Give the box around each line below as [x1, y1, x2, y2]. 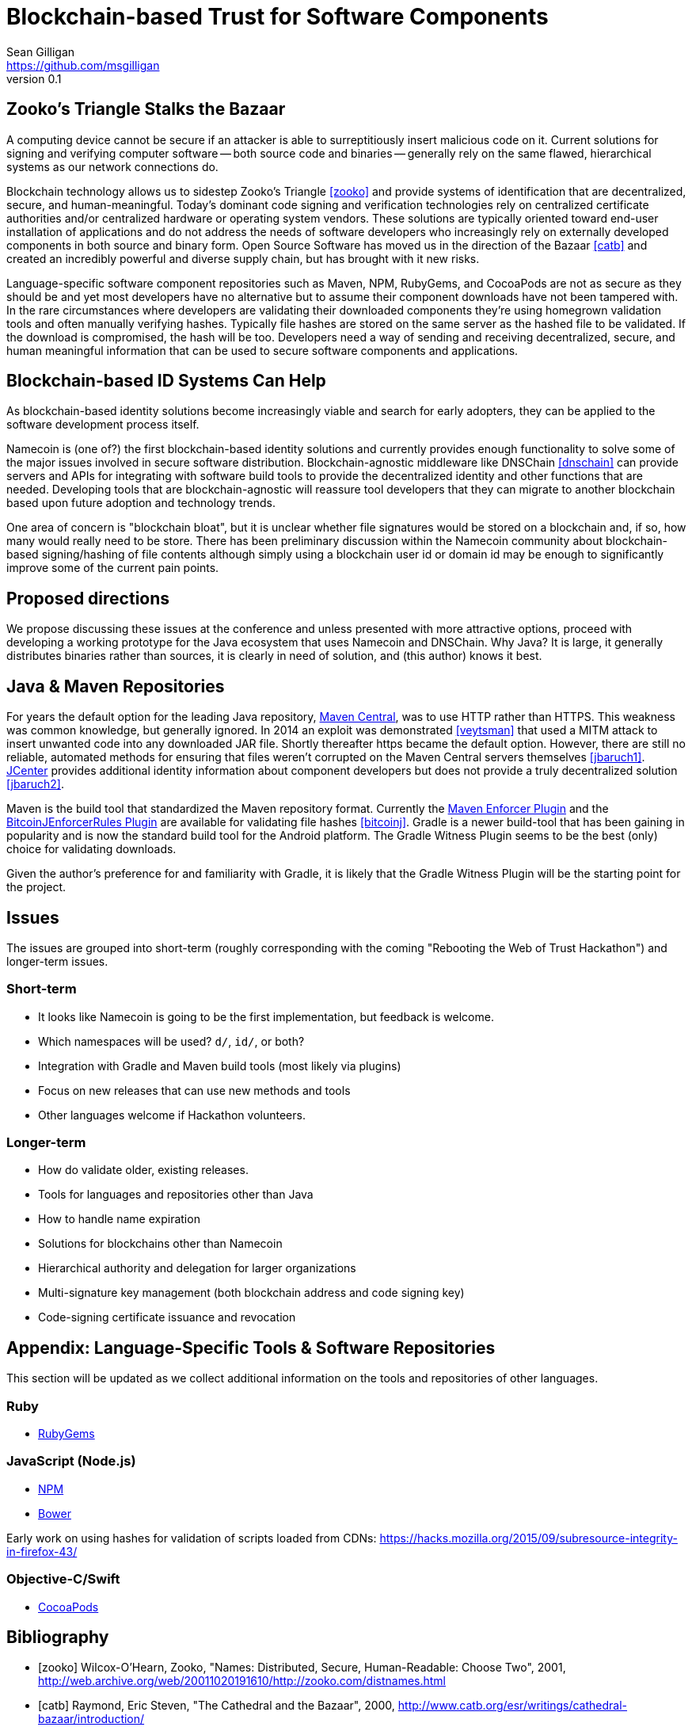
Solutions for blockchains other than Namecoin [38, 1237, 283, 1251]
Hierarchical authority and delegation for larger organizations [38, 1261, 356, 1275]
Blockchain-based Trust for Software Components [6, 3, 549, 30]
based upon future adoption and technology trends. [6, 496, 276, 510]
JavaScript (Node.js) [6, 1453, 136, 1470]
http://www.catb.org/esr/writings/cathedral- [397, 1698, 628, 1713]
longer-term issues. [6, 954, 108, 968]
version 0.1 [6, 71, 62, 86]
